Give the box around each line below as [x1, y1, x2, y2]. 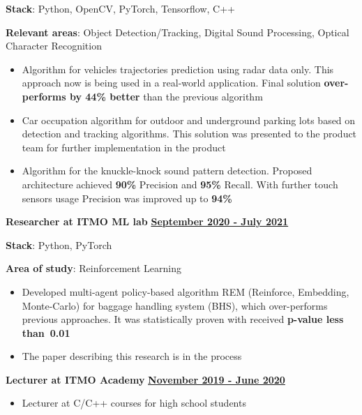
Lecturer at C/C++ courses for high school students [22, 395, 246, 410]
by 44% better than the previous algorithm [69, 89, 263, 103]
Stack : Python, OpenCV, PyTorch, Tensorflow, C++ [6, 1, 235, 15]
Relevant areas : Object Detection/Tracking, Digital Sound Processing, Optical [6, 24, 349, 39]
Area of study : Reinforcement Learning [6, 261, 181, 276]
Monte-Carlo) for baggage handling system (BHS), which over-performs [22, 298, 328, 312]
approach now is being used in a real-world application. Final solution [22, 75, 321, 90]
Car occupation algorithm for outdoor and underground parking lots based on [22, 112, 356, 127]
